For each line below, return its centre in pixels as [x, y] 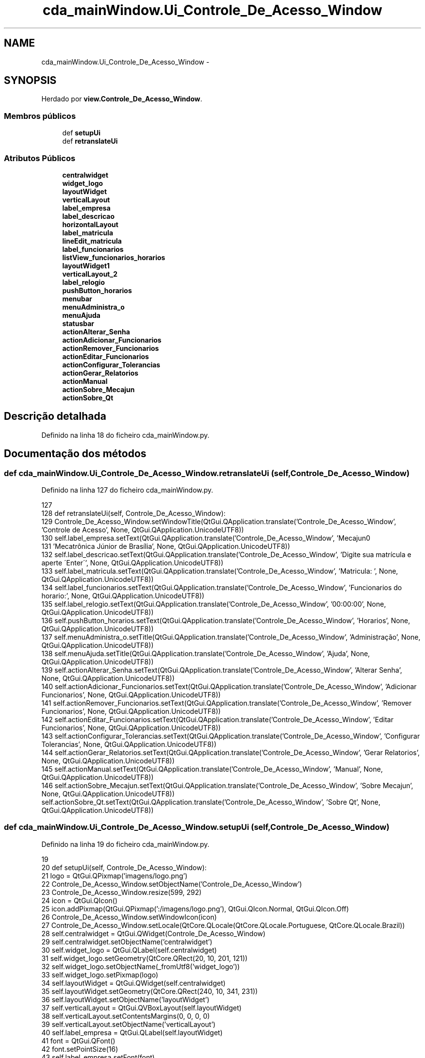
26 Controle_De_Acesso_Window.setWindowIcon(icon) [129, 917]
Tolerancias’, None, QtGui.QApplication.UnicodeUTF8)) [129, 744]
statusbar [78, 323]
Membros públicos [40, 116]
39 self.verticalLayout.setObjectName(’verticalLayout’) [129, 1024]
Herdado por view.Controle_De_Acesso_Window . [122, 99]
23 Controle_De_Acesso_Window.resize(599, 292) [122, 892]
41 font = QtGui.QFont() [78, 1041]
